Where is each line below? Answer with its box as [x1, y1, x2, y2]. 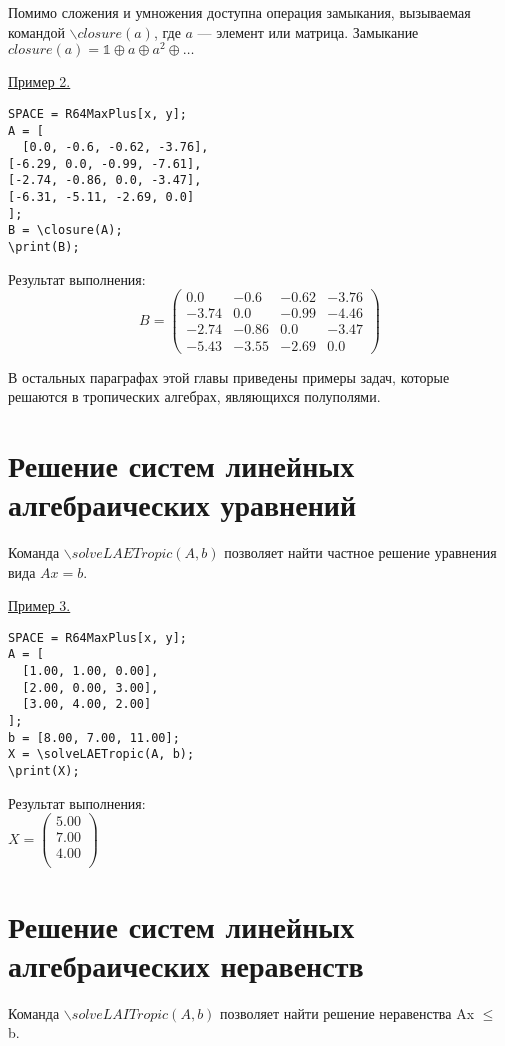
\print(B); [8, 240, 80, 255]
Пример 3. [8, 595, 71, 616]
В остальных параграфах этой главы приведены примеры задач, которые [8, 366, 450, 387]
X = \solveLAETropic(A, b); [8, 747, 195, 762]
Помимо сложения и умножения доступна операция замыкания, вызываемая [8, 2, 471, 22]
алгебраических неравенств [8, 944, 364, 985]
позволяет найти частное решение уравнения [224, 542, 497, 563]
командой [8, 21, 65, 42]
